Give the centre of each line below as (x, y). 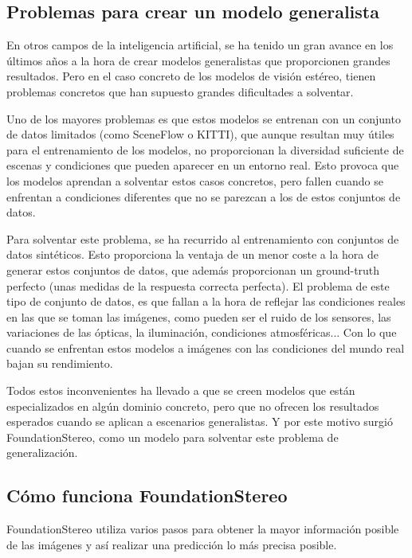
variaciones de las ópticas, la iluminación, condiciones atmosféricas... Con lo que (202, 332)
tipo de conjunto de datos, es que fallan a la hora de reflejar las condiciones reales (206, 301)
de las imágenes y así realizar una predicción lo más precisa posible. (172, 544)
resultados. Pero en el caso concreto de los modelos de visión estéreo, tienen (191, 76)
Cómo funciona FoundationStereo (147, 496)
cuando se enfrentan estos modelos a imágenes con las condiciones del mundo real (206, 347)
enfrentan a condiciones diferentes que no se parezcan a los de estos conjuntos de (204, 196)
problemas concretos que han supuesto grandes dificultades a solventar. (180, 91)
